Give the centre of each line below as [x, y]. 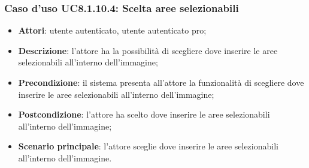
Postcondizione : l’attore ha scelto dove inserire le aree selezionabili [144, 114]
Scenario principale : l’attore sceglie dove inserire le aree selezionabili [148, 146]
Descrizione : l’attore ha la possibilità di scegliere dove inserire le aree [148, 50]
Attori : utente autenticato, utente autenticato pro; [112, 30]
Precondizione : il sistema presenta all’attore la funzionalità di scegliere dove [161, 82]
